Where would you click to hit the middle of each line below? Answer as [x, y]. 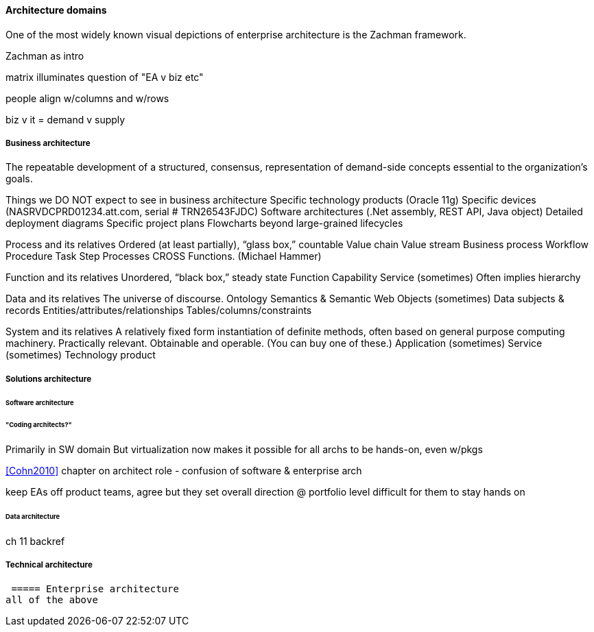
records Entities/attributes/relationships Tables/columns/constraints [159, 311]
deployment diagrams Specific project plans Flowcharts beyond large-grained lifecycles [204, 223]
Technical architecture [49, 565]
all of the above [52, 599]
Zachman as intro [45, 56]
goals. [19, 179]
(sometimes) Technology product [81, 355]
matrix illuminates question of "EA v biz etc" [105, 77]
